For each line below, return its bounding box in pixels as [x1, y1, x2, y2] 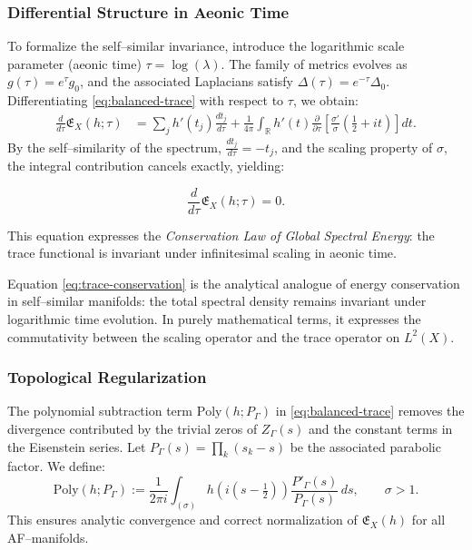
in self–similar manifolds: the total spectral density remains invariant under [7, 291, 427, 310]
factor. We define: [7, 457, 105, 476]
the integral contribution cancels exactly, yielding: [7, 155, 285, 174]
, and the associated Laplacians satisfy [79, 72, 293, 91]
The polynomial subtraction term [7, 401, 192, 420]
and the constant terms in [308, 419, 453, 438]
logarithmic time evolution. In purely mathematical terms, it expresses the [7, 309, 421, 329]
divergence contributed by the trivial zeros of [7, 419, 258, 438]
